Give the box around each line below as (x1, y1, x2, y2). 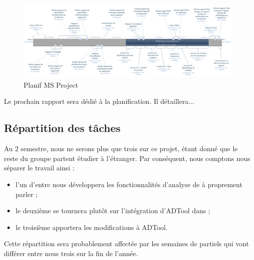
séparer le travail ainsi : (4, 162, 75, 173)
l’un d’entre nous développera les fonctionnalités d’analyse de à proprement (15, 179, 243, 190)
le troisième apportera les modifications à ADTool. (15, 222, 168, 232)
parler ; (15, 189, 38, 199)
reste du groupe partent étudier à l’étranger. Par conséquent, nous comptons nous (4, 153, 251, 163)
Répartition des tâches (4, 120, 121, 135)
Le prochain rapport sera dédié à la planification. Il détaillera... (4, 96, 195, 106)
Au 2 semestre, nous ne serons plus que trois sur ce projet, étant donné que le (4, 143, 238, 154)
